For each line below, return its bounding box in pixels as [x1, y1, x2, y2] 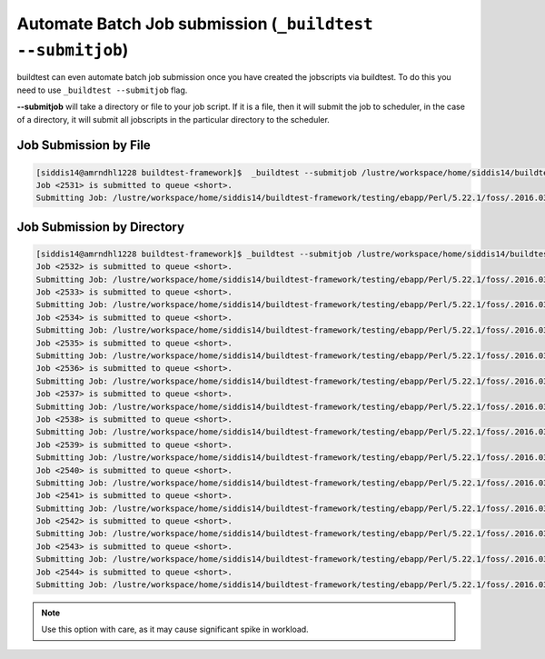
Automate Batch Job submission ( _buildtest [16, 14, 373, 34]
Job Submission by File [16, 137, 152, 154]
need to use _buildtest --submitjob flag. [16, 85, 188, 95]
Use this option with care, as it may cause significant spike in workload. [41, 624, 309, 635]
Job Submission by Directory [16, 219, 185, 235]
